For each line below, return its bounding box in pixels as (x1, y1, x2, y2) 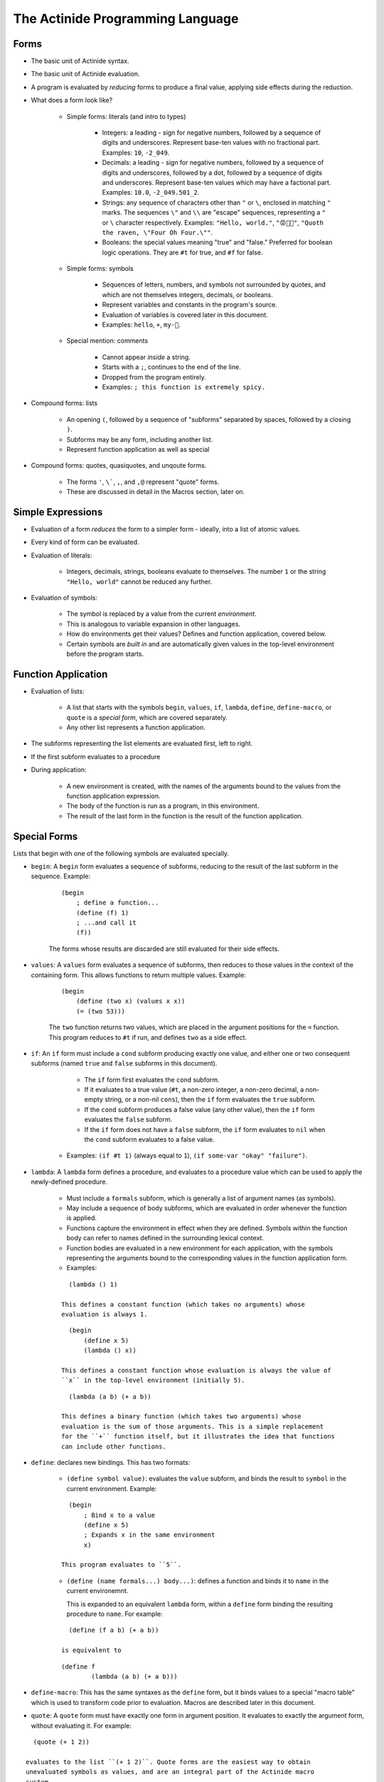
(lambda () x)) (83, 1346, 137, 1354)
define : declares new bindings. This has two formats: (31, 1458, 191, 1466)
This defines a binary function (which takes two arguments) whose (61, 1412, 302, 1421)
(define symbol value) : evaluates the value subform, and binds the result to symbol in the (66, 1474, 346, 1483)
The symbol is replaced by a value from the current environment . (66, 609, 257, 618)
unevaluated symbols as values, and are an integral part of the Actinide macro (26, 1768, 315, 1776)
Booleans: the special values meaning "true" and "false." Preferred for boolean (102, 238, 333, 247)
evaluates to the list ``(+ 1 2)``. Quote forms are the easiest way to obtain (26, 1758, 311, 1766)
